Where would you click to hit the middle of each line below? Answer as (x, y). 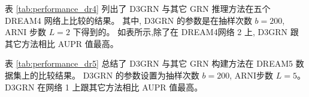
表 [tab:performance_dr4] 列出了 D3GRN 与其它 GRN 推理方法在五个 (138, 8)
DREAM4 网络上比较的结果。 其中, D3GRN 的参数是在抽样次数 (128, 20)
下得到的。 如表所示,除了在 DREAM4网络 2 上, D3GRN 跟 (186, 32)
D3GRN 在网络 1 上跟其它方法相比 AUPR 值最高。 (104, 87)
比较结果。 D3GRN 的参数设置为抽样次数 (119, 75)
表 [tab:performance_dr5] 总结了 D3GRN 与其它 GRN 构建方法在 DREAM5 (149, 63)
